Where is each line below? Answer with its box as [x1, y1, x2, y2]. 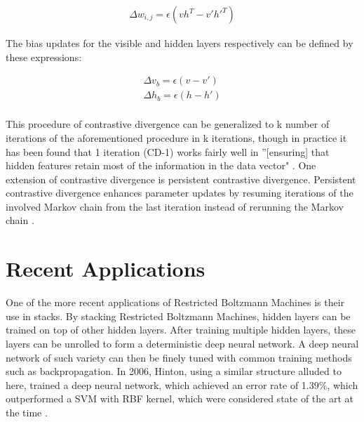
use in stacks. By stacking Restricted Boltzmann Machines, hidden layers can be [6, 308, 351, 323]
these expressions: [6, 49, 82, 64]
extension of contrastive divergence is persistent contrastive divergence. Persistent [6, 171, 356, 186]
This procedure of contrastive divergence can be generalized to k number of [6, 117, 330, 131]
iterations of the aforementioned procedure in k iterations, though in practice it [6, 130, 347, 145]
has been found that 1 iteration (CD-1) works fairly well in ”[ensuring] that [6, 144, 330, 159]
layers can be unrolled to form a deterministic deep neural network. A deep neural [6, 336, 359, 350]
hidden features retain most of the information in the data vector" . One [6, 158, 316, 173]
